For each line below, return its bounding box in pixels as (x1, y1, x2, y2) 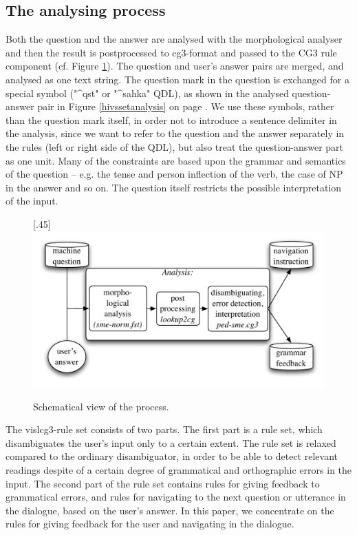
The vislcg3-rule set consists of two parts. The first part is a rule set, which (6, 422, 323, 437)
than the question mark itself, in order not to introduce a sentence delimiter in (6, 112, 337, 127)
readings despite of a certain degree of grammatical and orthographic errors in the (6, 462, 352, 476)
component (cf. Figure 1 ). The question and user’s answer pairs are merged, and (6, 59, 344, 73)
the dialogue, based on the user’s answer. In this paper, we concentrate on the (6, 503, 334, 517)
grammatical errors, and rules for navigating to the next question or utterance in (6, 490, 346, 504)
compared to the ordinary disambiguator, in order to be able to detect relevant (6, 449, 338, 463)
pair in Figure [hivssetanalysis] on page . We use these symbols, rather (37, 99, 334, 114)
